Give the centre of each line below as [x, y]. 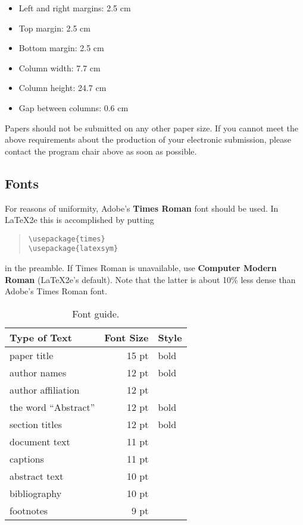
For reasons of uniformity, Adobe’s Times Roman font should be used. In [142, 208]
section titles [36, 424]
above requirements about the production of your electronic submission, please [148, 139]
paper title [32, 355]
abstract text [37, 476]
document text [40, 441]
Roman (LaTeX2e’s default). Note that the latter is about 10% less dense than [150, 279]
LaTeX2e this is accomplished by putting [79, 220]
